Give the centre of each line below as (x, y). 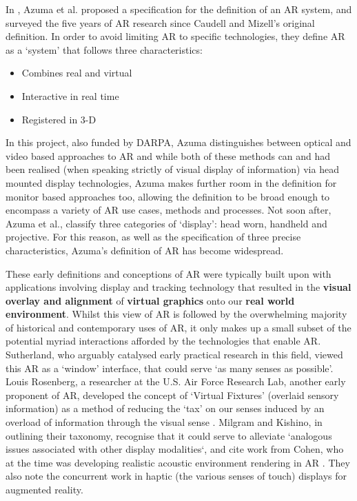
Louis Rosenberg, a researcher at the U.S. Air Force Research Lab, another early (176, 381)
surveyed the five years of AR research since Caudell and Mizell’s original (160, 22)
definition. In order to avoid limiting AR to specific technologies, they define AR (175, 36)
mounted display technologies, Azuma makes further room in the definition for (171, 182)
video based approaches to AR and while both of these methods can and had (168, 155)
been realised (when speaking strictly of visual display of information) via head (172, 169)
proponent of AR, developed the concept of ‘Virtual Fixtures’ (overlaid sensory (172, 395)
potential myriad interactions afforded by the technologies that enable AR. (163, 341)
